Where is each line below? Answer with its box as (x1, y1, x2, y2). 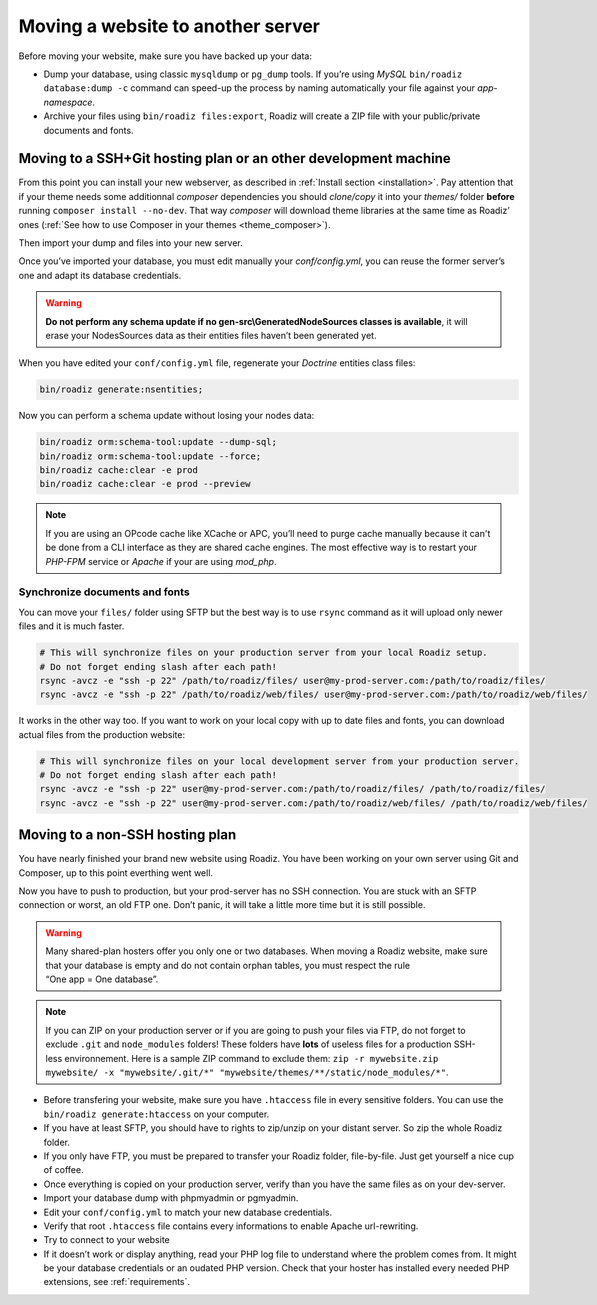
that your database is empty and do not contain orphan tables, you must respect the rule (45, 959, 410, 971)
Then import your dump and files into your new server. (18, 236, 244, 249)
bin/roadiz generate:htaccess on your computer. (43, 1108, 270, 1120)
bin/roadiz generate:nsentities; (39, 384, 204, 395)
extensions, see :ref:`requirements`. (43, 1276, 190, 1288)
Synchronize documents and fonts (18, 585, 190, 599)
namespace (43, 96, 93, 108)
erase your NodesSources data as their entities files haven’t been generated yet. (45, 329, 377, 341)
